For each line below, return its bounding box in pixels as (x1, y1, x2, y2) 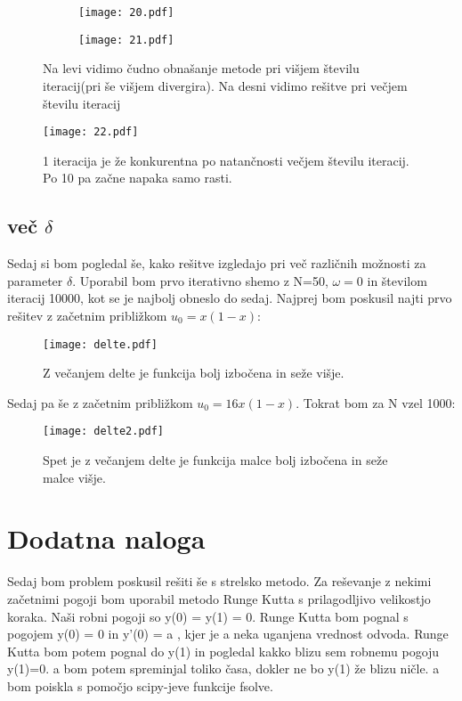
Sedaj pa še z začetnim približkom (7, 393, 193, 412)
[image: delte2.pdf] (43, 425, 165, 438)
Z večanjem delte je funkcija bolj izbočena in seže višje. (43, 363, 344, 382)
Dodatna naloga (7, 520, 206, 557)
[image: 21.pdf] (78, 33, 174, 46)
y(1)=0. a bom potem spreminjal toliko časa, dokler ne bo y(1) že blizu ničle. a (7, 659, 440, 678)
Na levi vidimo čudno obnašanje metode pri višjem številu (43, 59, 360, 77)
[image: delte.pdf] (43, 338, 158, 351)
